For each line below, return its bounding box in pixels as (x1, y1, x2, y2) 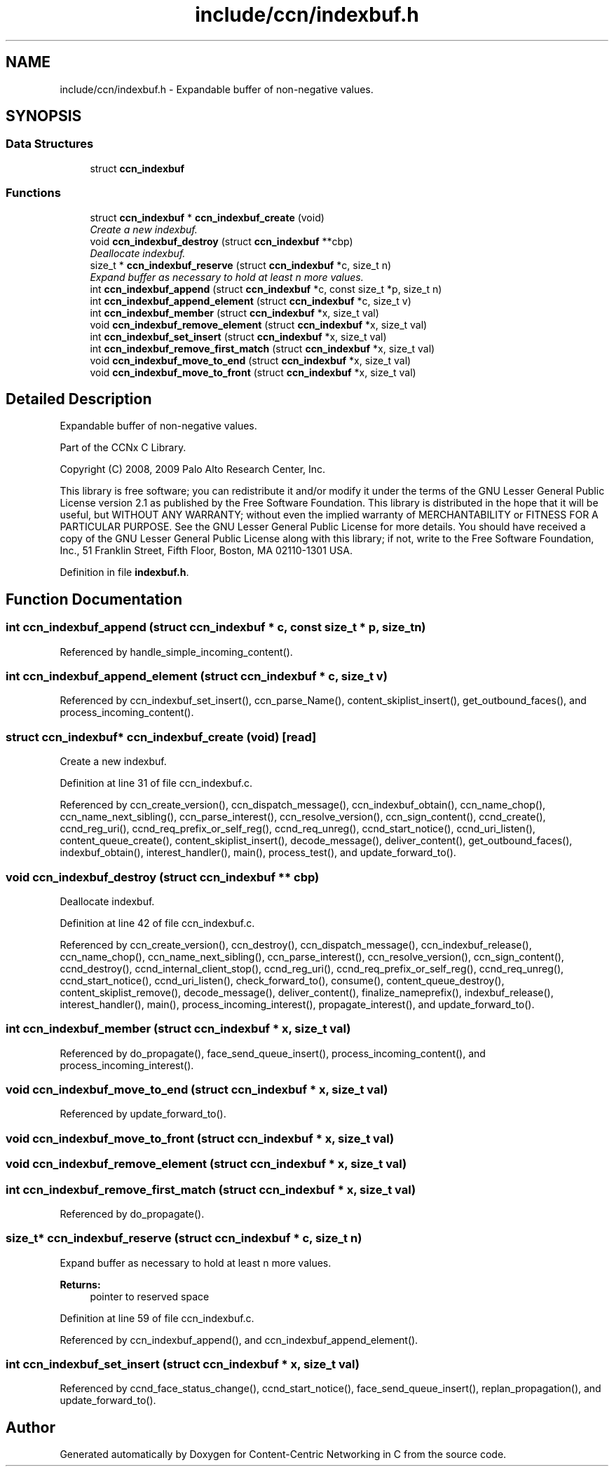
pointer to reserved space (90, 1290, 210, 1302)
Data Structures (6, 137, 94, 151)
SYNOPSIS (6, 107, 82, 125)
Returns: (60, 1278, 101, 1291)
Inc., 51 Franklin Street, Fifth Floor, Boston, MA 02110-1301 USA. (60, 544, 353, 557)
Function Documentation (6, 590, 182, 608)
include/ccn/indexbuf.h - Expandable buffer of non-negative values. (60, 83, 374, 95)
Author (6, 1418, 55, 1436)
